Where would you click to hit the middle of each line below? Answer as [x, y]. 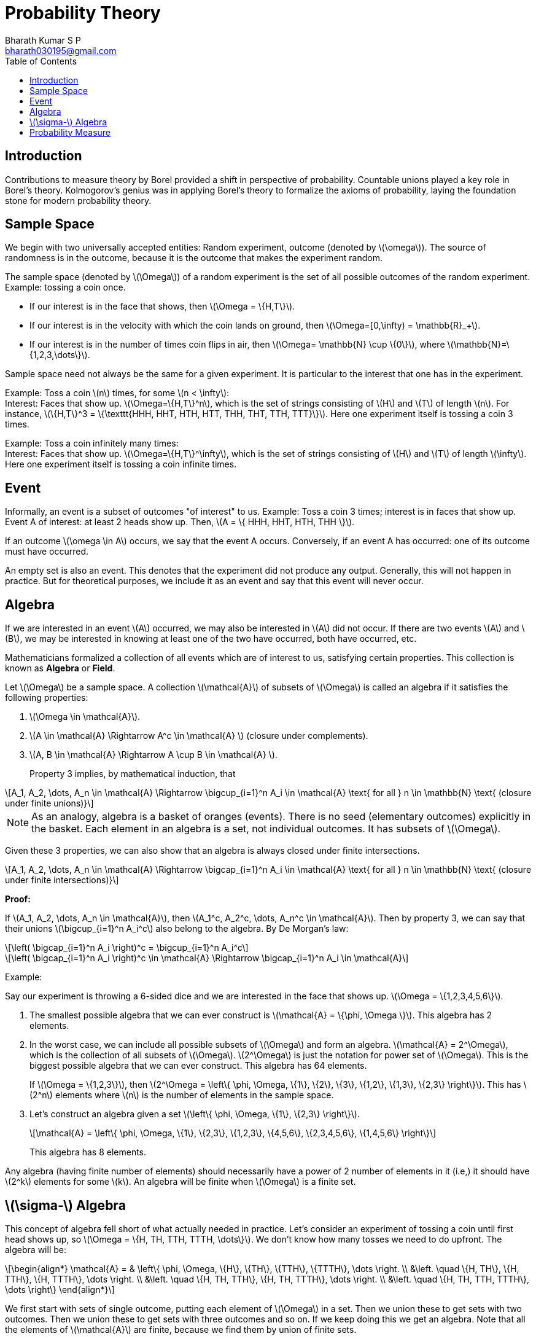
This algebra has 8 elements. [88, 1152]
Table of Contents [41, 61]
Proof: [18, 899]
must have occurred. [47, 552]
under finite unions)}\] [49, 803]
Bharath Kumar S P [43, 40]
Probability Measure [70, 132]
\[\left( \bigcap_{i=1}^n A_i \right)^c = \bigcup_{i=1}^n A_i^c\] [127, 948]
